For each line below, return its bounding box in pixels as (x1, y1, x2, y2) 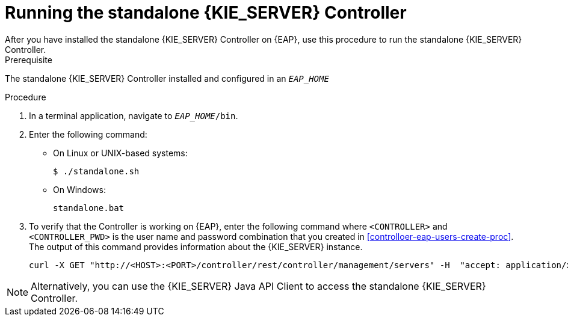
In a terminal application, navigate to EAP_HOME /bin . (29, 110, 238, 121)
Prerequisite (5, 54, 52, 65)
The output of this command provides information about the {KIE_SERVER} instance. (29, 241, 363, 252)
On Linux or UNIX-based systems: (53, 147, 188, 158)
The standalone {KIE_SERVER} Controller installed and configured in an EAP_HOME (5, 73, 329, 84)
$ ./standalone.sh (53, 166, 140, 176)
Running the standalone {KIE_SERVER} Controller (5, 2, 407, 23)
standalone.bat (53, 203, 125, 213)
